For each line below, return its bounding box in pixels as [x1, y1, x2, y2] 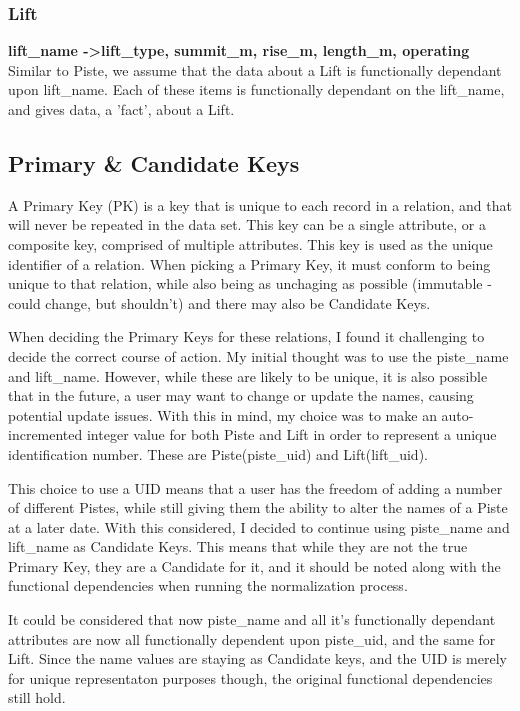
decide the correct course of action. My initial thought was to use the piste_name [8, 345, 509, 366]
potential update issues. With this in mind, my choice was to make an [8, 404, 437, 425]
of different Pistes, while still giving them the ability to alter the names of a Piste [8, 497, 508, 518]
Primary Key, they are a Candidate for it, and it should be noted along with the [8, 555, 501, 576]
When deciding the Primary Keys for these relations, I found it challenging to [8, 326, 485, 347]
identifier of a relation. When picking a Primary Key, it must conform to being [8, 253, 491, 274]
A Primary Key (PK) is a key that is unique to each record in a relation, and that [8, 194, 512, 215]
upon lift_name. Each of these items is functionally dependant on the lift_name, [8, 79, 505, 100]
